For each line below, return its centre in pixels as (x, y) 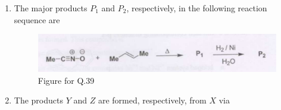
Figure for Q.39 (66, 80)
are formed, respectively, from (152, 100)
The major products (51, 8)
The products (38, 100)
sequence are (37, 19)
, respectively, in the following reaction (197, 8)
